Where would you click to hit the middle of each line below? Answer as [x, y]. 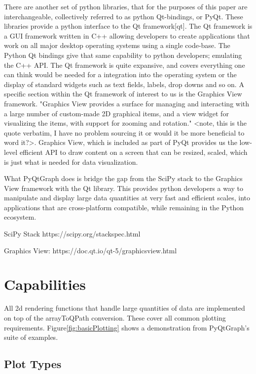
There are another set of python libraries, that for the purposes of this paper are [126, 6]
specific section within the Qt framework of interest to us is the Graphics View [123, 94]
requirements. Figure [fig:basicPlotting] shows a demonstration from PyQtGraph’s [127, 327]
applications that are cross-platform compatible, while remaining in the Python [124, 207]
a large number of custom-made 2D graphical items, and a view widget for [116, 113]
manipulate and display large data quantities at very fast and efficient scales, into [127, 198]
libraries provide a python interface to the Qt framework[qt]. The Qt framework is [128, 26]
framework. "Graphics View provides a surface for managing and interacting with [127, 103]
